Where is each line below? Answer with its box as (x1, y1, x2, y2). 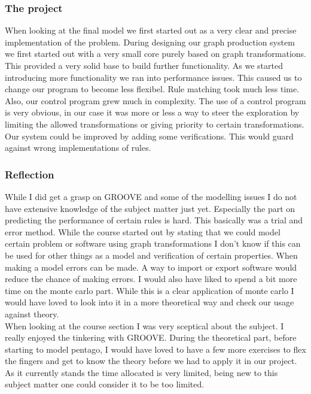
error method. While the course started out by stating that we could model (5, 225, 280, 238)
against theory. (5, 307, 59, 320)
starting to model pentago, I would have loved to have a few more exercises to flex (5, 343, 306, 355)
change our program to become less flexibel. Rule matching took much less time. (5, 83, 300, 95)
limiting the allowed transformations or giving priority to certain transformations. (5, 117, 304, 130)
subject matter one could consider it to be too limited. (5, 378, 205, 390)
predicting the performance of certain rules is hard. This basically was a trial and (5, 214, 303, 226)
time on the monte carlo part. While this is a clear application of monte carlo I (5, 284, 294, 296)
